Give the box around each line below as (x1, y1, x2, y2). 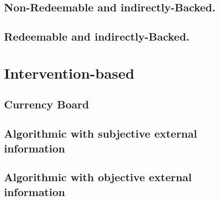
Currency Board (4, 97, 89, 112)
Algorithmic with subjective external (4, 126, 197, 141)
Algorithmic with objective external (4, 169, 192, 185)
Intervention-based (4, 62, 135, 83)
